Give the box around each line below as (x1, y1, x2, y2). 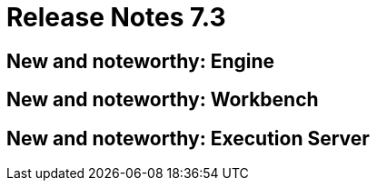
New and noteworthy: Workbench (6, 88, 319, 112)
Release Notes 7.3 (6, 2, 226, 33)
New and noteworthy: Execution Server (6, 126, 370, 150)
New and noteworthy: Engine (6, 49, 275, 73)
